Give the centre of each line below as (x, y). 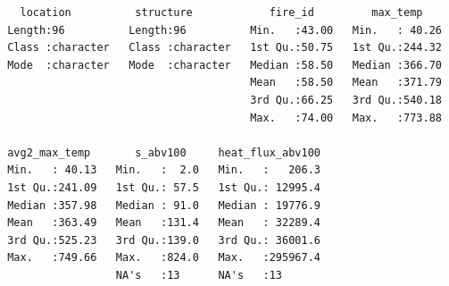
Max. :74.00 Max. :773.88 (346, 118)
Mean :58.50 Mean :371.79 (346, 83)
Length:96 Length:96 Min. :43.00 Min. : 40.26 (224, 30)
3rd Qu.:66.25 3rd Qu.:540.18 (346, 100)
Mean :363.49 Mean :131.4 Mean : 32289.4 (164, 223)
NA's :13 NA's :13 (199, 275)
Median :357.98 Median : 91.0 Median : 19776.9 (164, 205)
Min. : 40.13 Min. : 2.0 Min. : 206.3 (164, 170)
